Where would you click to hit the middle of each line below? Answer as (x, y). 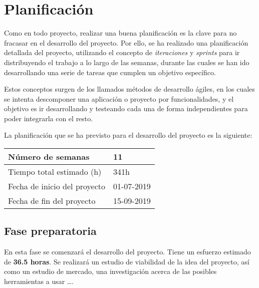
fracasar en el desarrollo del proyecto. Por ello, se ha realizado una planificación (126, 42)
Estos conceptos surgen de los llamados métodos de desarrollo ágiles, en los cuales (129, 89)
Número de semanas (49, 157)
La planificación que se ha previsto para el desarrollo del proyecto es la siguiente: (128, 135)
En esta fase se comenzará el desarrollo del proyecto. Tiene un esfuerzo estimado (127, 252)
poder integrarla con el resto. (49, 118)
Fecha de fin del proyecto (52, 201)
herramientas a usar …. (39, 281)
